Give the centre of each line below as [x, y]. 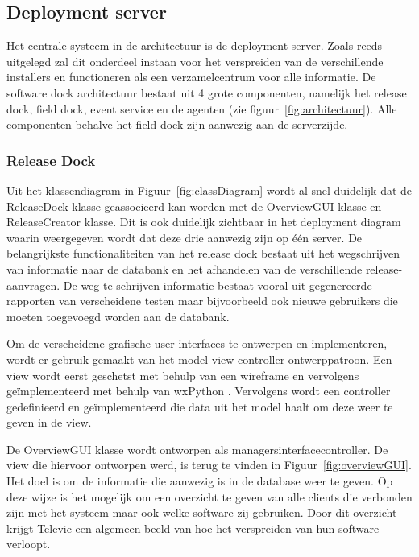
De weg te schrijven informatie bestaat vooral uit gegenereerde [218, 285]
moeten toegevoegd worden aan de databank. [118, 316]
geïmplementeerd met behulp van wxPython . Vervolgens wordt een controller [199, 391]
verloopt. [29, 544]
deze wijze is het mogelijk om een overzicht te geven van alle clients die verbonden [209, 496]
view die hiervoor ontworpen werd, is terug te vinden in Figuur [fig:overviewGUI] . [209, 465]
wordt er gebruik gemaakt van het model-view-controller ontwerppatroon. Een [199, 359]
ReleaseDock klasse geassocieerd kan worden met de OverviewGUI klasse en [194, 206]
